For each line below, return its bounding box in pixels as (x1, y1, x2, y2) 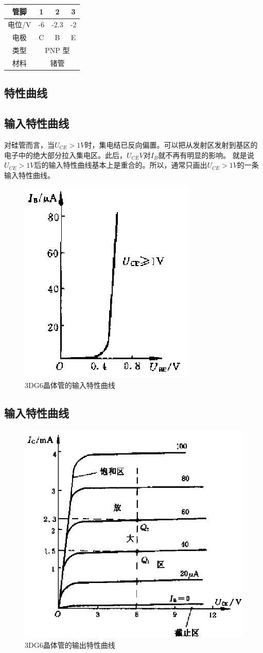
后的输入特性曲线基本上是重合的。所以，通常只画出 (34, 160, 207, 170)
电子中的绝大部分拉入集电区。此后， (4, 149, 127, 160)
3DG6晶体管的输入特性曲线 (25, 379, 115, 390)
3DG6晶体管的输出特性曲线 (25, 639, 115, 650)
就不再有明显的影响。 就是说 (158, 149, 254, 160)
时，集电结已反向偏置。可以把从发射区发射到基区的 (84, 139, 258, 150)
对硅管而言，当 (4, 139, 55, 150)
